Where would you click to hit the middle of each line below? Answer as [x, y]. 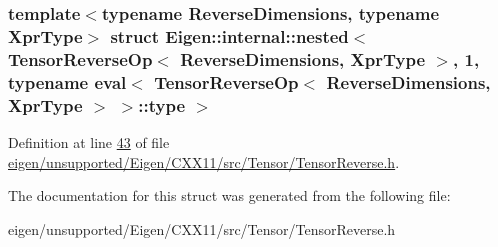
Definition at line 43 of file [89, 141]
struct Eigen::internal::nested [229, 35]
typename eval [67, 81]
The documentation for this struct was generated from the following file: [229, 195]
